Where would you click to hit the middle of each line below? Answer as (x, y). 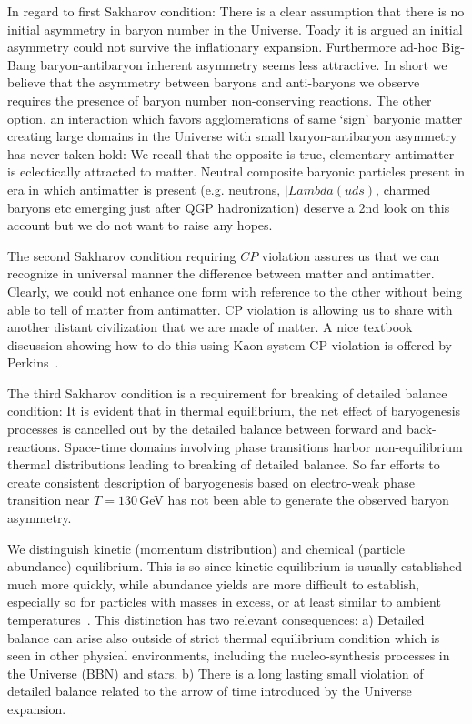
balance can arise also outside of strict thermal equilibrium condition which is (224, 637)
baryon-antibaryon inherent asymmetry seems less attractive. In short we (244, 64)
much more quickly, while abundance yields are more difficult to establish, (214, 583)
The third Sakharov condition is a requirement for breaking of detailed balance (227, 392)
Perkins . (33, 362)
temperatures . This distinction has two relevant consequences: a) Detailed (216, 619)
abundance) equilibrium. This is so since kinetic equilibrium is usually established (235, 566)
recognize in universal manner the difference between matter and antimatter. (221, 273)
